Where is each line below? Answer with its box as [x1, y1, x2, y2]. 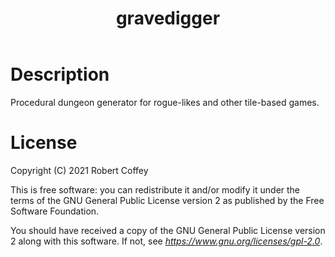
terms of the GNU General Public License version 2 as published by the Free [10, 194, 325, 206]
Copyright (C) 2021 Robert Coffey [10, 164, 149, 176]
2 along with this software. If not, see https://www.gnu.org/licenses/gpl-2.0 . [10, 235, 323, 247]
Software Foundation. [10, 205, 100, 217]
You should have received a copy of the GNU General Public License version [10, 224, 326, 236]
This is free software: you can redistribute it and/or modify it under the [10, 183, 301, 196]
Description [10, 63, 110, 86]
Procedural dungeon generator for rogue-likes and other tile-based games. [10, 96, 320, 108]
